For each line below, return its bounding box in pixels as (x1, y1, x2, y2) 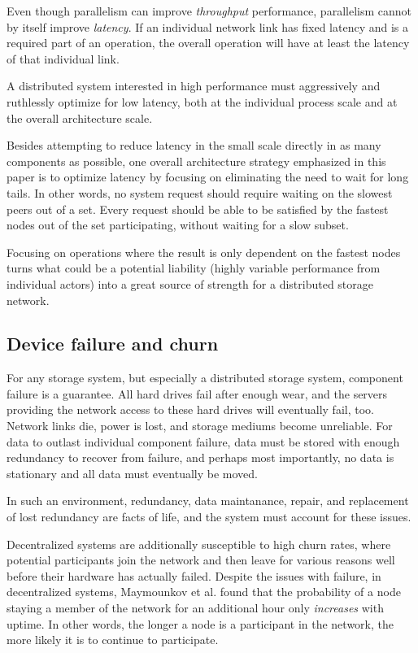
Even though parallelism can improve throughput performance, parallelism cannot (7, 2, 411, 19)
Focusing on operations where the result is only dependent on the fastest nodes (7, 243, 401, 260)
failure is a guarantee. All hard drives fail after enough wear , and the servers (7, 385, 388, 402)
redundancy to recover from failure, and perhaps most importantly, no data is (7, 449, 394, 466)
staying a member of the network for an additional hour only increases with (7, 599, 384, 616)
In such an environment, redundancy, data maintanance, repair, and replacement (7, 492, 409, 509)
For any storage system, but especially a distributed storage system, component (7, 369, 403, 386)
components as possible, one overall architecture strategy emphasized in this (7, 152, 386, 169)
